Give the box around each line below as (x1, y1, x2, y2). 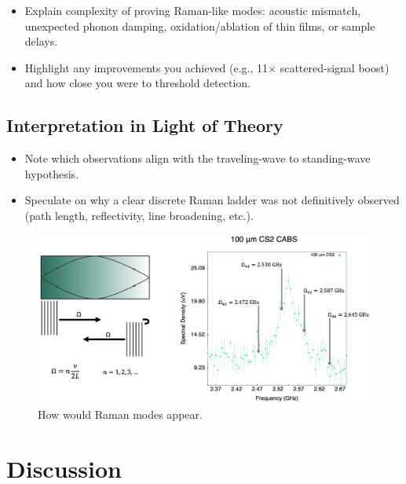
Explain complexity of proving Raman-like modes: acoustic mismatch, (24, 2, 361, 18)
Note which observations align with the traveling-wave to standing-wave (24, 150, 371, 167)
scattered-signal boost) (280, 59, 390, 75)
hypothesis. (24, 165, 79, 181)
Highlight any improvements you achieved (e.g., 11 (24, 59, 269, 75)
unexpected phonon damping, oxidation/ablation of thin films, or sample (24, 17, 375, 34)
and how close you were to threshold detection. (24, 75, 251, 91)
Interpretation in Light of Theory (6, 113, 283, 137)
